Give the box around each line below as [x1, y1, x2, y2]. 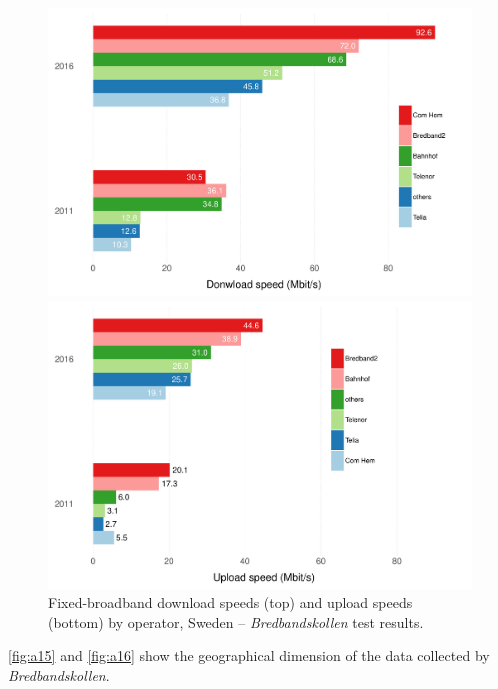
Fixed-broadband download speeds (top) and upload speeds [48, 592, 413, 613]
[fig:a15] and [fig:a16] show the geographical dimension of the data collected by [8, 645, 490, 666]
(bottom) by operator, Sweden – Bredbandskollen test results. [48, 611, 424, 632]
